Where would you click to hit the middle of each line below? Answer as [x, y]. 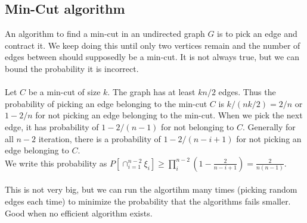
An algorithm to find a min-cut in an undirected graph [105, 34]
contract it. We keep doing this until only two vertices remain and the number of [153, 45]
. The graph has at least [151, 92]
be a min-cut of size [64, 92]
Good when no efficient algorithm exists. [79, 213]
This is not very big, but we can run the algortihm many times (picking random [151, 189]
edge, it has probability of [52, 126]
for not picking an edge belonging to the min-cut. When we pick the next [169, 115]
